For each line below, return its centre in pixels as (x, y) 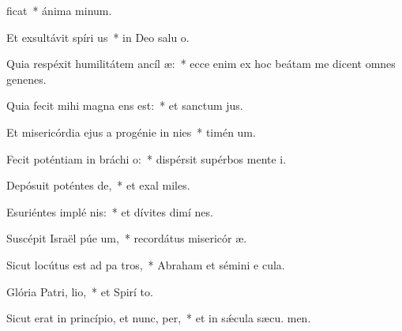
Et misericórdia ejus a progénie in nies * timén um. (131, 132)
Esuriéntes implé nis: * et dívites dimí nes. (110, 211)
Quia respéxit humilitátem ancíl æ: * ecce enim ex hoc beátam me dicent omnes (201, 64)
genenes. (26, 79)
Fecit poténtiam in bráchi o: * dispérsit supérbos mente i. (147, 158)
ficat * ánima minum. (59, 10)
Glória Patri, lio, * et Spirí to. (80, 291)
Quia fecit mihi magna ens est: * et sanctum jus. (125, 105)
